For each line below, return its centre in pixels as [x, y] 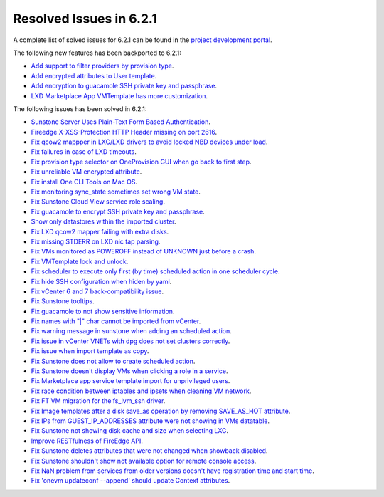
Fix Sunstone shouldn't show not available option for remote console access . [144, 461]
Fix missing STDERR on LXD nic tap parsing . [96, 241]
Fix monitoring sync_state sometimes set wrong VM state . [116, 192]
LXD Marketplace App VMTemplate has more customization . [119, 95]
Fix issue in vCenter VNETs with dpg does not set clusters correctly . [130, 341]
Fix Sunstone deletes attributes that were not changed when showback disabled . [149, 451]
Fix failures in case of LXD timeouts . [84, 152]
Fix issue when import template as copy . [90, 351]
